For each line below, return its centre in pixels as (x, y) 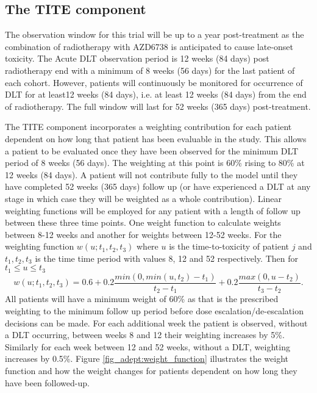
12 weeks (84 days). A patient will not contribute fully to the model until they (151, 174)
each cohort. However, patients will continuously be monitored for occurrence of (154, 82)
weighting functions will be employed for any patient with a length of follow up (153, 210)
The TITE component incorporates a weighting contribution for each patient (148, 127)
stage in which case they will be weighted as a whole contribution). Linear (143, 198)
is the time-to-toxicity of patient (229, 246)
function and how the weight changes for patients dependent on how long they (151, 371)
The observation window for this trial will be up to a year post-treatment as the (155, 34)
